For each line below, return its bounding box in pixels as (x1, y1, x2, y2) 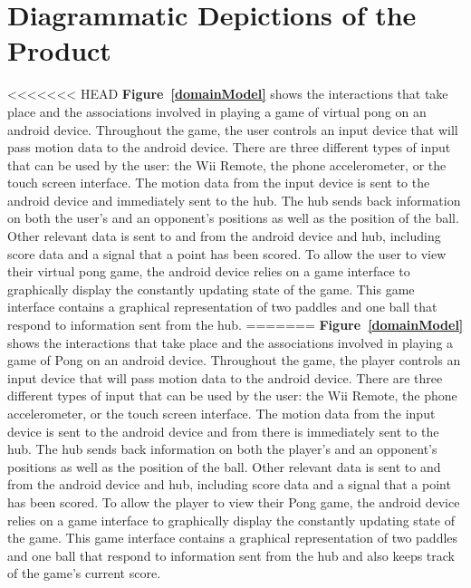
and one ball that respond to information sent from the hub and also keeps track (7, 545, 455, 564)
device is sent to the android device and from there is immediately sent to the (7, 421, 439, 440)
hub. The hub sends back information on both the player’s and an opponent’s (7, 439, 437, 458)
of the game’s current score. (7, 564, 161, 583)
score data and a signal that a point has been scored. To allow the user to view (7, 244, 447, 263)
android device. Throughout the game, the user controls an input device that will (7, 120, 458, 139)
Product (7, 32, 111, 69)
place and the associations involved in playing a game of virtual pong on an (7, 101, 427, 120)
